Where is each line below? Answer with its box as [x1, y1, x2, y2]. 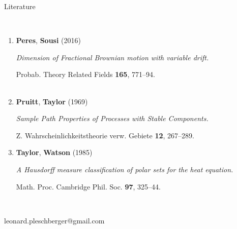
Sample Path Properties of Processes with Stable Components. [16, 113, 209, 124]
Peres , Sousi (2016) [16, 35, 81, 46]
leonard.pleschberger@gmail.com [4, 215, 105, 225]
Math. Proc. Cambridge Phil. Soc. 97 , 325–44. [16, 181, 161, 192]
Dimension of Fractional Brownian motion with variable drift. [16, 52, 209, 62]
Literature [4, 1, 36, 11]
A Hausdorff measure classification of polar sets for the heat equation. [16, 164, 233, 174]
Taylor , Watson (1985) [16, 147, 93, 158]
